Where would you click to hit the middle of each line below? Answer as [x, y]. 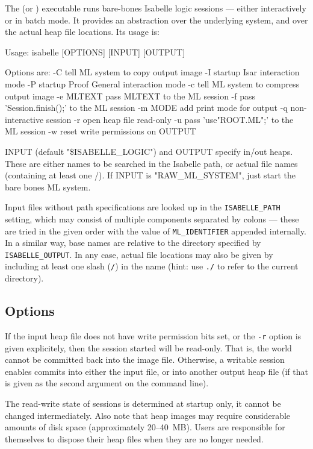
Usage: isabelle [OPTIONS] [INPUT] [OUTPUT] [95, 52]
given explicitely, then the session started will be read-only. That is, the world [148, 347]
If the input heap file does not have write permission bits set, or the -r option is [153, 335]
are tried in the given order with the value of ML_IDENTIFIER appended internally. [156, 231]
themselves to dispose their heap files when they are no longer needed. [134, 438]
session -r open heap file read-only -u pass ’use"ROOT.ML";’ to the [170, 119]
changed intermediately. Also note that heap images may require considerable [148, 415]
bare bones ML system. [48, 187]
